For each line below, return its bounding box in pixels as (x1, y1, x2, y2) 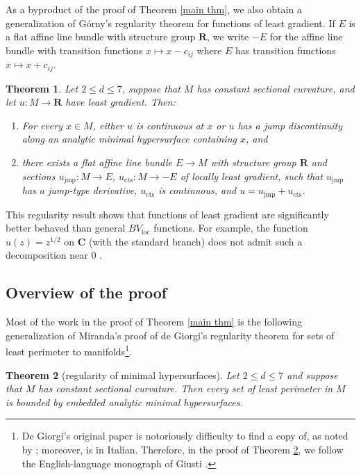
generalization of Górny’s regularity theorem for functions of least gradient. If (6, 15, 335, 30)
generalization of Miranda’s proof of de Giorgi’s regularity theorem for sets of (6, 328, 335, 342)
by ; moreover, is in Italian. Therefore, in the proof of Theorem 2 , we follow (22, 442, 344, 456)
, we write (206, 29, 249, 44)
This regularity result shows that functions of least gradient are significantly (6, 207, 329, 221)
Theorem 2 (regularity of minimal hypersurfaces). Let (6, 367, 240, 382)
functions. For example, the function (153, 220, 308, 235)
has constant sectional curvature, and (196, 81, 355, 95)
